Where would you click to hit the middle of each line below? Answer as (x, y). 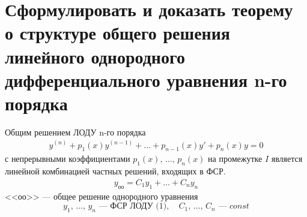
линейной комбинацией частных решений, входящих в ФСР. (115, 171)
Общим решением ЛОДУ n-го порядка (75, 132)
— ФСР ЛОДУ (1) (133, 207)
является (287, 159)
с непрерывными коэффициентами (68, 159)
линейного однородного (95, 56)
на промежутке (235, 159)
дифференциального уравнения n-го (146, 79)
